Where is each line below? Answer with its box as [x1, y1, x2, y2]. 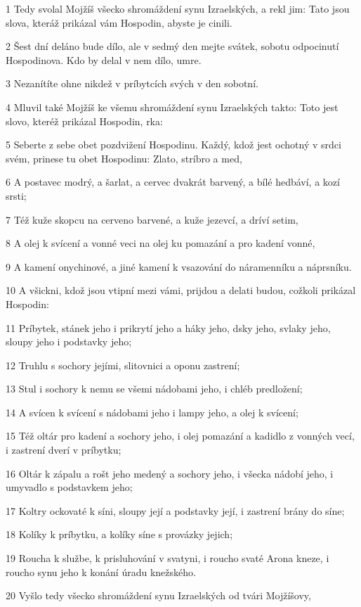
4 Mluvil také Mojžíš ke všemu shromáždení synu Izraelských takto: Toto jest [6, 99, 339, 114]
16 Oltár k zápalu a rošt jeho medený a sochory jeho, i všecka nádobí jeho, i [6, 466, 334, 480]
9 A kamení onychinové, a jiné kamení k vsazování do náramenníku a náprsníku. [6, 259, 352, 274]
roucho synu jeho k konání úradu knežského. [6, 564, 196, 579]
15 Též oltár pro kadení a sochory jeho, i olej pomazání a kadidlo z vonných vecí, [6, 428, 355, 443]
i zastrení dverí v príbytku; [6, 442, 122, 457]
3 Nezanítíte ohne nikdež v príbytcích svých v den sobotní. [6, 76, 258, 91]
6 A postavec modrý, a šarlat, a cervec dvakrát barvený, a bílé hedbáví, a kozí [6, 174, 340, 189]
